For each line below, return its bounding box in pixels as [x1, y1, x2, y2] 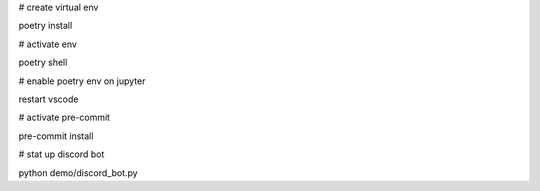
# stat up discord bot [18, 148, 105, 160]
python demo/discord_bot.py [18, 166, 139, 179]
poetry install [18, 20, 73, 32]
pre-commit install [18, 130, 94, 142]
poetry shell [18, 56, 68, 69]
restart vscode [18, 93, 79, 105]
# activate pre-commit [18, 111, 110, 124]
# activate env [18, 38, 77, 50]
